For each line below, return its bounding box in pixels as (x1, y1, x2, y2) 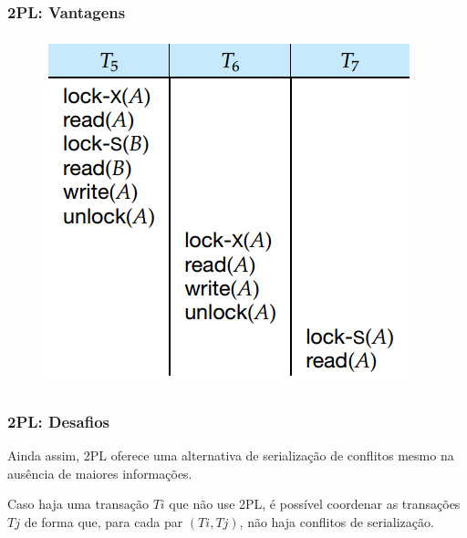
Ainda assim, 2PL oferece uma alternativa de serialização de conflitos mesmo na (7, 446, 454, 465)
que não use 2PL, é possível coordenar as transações (169, 494, 461, 513)
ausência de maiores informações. (7, 463, 192, 482)
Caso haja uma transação (7, 494, 149, 513)
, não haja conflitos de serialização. (239, 512, 434, 531)
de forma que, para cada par (24, 512, 183, 531)
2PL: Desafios (7, 409, 109, 432)
